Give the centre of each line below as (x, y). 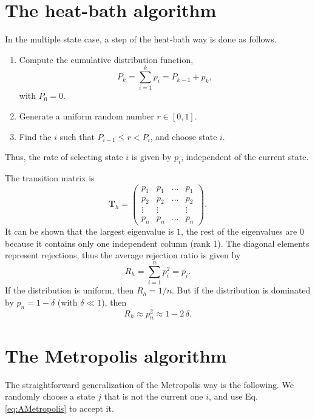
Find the (35, 136)
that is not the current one (154, 396)
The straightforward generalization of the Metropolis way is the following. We (150, 384)
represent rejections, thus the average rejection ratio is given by (123, 255)
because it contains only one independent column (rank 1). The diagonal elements (157, 243)
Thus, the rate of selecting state (64, 157)
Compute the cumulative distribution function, (106, 59)
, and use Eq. (233, 396)
